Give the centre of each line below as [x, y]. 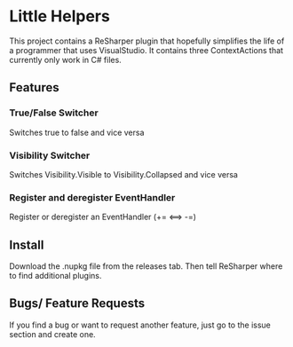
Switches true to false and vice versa [77, 132]
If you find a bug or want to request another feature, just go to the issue [140, 325]
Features [34, 87]
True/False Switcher [54, 113]
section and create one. [52, 334]
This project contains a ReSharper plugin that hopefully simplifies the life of [147, 41]
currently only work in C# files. [65, 59]
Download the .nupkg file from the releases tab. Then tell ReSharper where [146, 266]
